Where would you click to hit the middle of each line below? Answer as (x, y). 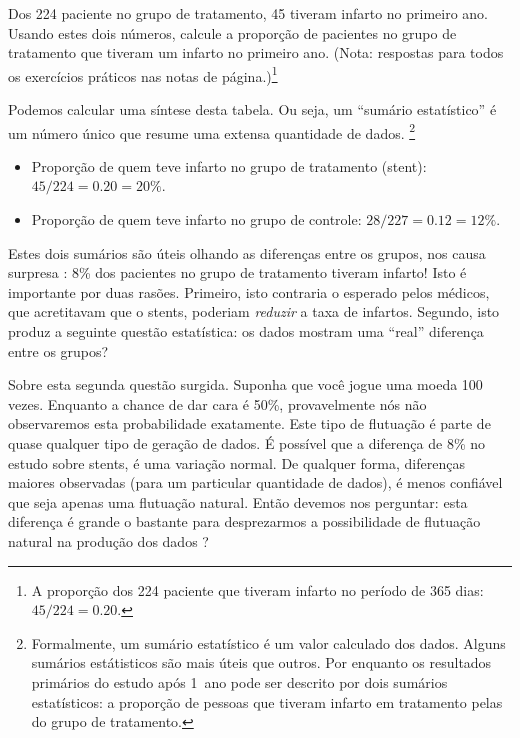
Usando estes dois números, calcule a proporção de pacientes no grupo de (232, 32)
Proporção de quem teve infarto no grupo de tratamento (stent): (229, 165)
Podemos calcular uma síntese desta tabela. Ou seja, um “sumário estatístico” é (252, 109)
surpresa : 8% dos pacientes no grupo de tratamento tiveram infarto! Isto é (237, 272)
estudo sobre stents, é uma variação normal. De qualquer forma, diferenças (236, 462)
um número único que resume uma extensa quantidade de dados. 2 (212, 131)
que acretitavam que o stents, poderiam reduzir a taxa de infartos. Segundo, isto (254, 311)
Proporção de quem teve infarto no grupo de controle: (196, 219)
